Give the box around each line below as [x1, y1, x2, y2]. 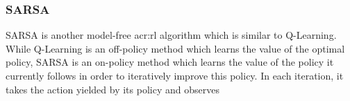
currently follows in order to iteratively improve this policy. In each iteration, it [6, 68, 344, 82]
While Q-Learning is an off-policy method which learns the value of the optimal [6, 41, 345, 55]
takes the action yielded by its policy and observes [6, 82, 219, 96]
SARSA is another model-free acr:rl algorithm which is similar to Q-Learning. [6, 28, 337, 42]
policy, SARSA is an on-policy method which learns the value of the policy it [6, 55, 334, 69]
